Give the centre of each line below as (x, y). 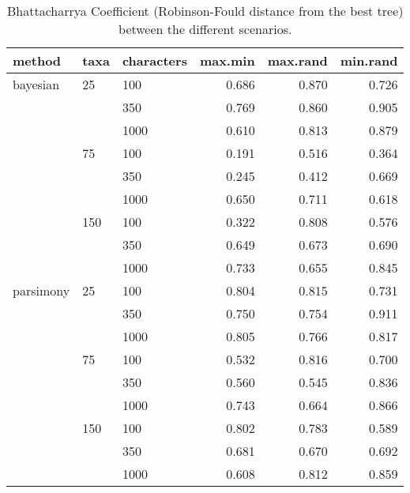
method (37, 60)
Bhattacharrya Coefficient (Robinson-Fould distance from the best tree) (205, 11)
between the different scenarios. (205, 29)
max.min (227, 60)
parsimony (41, 290)
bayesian (36, 84)
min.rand (369, 60)
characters (154, 60)
